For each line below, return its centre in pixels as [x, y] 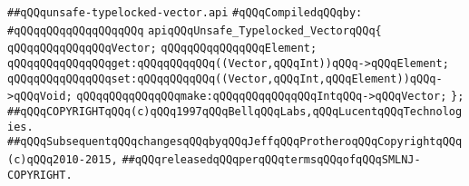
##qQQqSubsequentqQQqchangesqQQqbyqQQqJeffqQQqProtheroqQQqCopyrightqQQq [235, 142]
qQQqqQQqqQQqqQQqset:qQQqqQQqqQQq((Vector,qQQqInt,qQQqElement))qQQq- [225, 78]
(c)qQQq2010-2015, [63, 159]
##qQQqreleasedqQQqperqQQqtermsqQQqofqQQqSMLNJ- [271, 159]
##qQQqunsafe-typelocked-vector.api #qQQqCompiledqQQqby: [185, 13]
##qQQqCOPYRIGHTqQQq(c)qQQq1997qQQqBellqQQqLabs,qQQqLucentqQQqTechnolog [235, 111]
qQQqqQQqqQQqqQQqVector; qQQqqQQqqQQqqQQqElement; [162, 49]
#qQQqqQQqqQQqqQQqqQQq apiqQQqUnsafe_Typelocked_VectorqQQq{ [195, 30]
